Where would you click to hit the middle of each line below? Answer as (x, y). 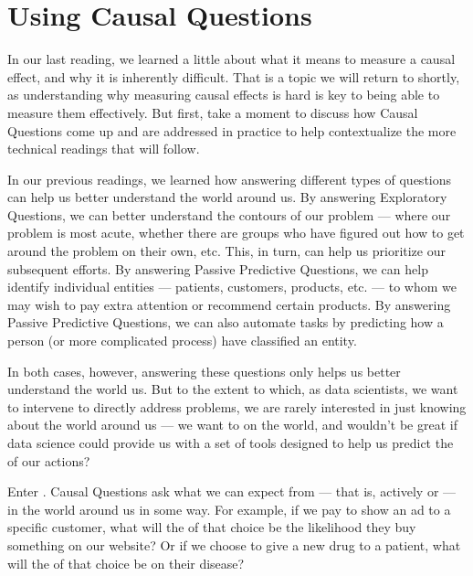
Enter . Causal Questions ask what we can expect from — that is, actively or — (232, 491)
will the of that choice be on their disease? (126, 563)
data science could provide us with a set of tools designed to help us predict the (231, 443)
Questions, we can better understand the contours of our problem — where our (229, 214)
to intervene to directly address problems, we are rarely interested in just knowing (237, 406)
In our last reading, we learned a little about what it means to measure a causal (231, 59)
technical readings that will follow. (104, 149)
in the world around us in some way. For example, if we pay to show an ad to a (229, 509)
